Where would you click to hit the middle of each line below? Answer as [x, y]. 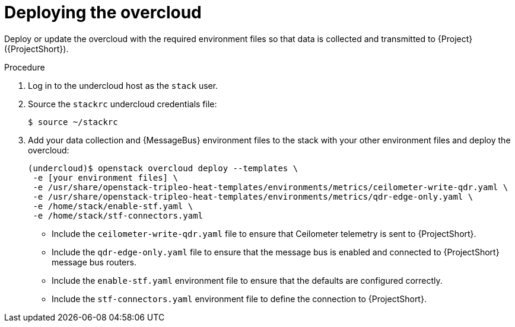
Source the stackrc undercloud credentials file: [123, 104]
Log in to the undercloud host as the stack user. [123, 85]
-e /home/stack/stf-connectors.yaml [118, 215]
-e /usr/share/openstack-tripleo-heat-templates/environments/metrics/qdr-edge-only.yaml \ [253, 196]
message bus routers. [94, 262]
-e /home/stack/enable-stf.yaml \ [113, 206]
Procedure [25, 67]
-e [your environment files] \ [105, 177]
